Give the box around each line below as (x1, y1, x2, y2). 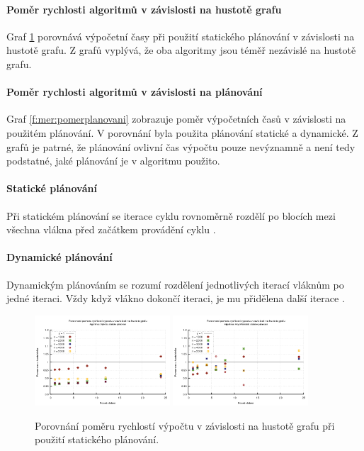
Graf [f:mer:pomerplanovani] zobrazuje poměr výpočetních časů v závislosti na (6, 111, 346, 126)
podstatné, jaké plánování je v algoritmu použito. (6, 153, 220, 168)
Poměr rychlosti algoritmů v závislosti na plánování (6, 84, 263, 99)
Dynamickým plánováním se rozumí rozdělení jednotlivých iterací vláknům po (6, 277, 344, 291)
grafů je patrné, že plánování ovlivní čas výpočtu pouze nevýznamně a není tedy (6, 139, 356, 154)
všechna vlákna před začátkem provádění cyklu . (6, 222, 216, 237)
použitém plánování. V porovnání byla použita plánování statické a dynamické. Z (6, 125, 358, 140)
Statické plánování (6, 181, 97, 196)
